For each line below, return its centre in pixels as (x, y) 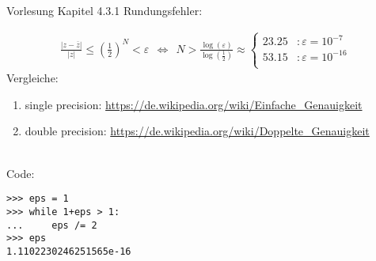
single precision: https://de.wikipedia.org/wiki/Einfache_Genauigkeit (194, 104)
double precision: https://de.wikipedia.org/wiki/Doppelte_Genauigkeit (197, 131)
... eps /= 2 (52, 225)
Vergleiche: (32, 78)
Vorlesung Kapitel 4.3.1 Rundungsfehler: (104, 10)
